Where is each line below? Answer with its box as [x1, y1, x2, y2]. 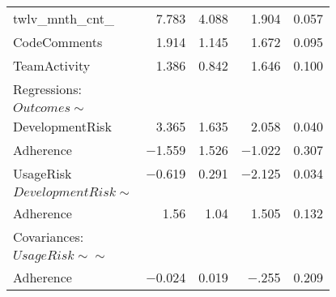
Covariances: [13, 227, 84, 246]
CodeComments [13, 32, 103, 51]
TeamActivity [13, 56, 91, 75]
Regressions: [13, 80, 82, 98]
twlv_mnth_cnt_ [13, 9, 114, 28]
